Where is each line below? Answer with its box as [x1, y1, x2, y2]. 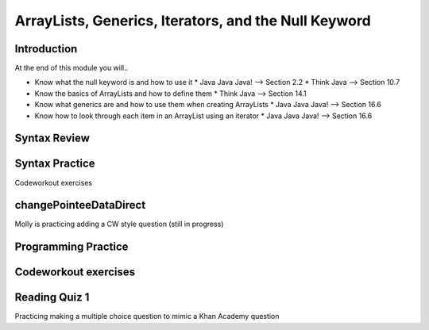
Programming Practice [14, 240, 129, 254]
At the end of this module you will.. [14, 63, 129, 73]
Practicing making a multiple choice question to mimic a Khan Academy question [14, 312, 280, 321]
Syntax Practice [14, 157, 95, 171]
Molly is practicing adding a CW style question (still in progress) [14, 219, 224, 229]
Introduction [14, 42, 78, 56]
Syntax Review [14, 132, 91, 145]
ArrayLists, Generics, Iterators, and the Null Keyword [14, 12, 371, 29]
